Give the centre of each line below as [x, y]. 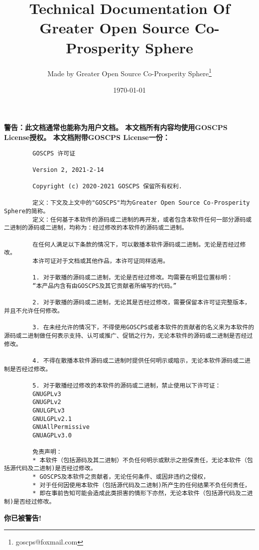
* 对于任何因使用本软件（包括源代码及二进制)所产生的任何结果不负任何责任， [141, 485]
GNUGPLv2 [47, 402]
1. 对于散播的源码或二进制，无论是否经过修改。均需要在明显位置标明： [133, 278]
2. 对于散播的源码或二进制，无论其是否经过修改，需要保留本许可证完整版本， [141, 303]
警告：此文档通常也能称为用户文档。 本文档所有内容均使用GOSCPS [116, 127]
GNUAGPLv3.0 [52, 435]
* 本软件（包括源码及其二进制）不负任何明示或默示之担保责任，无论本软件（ [140, 460]
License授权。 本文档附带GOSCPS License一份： [87, 137]
